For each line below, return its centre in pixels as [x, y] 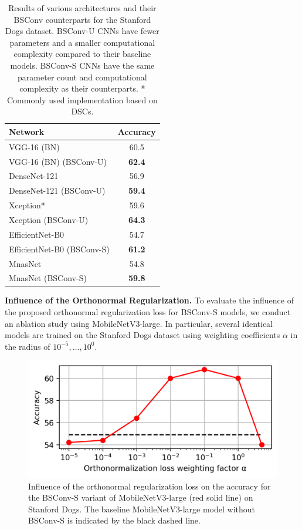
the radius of [28, 346]
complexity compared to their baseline [82, 54]
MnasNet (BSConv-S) [48, 278]
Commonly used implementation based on [82, 99]
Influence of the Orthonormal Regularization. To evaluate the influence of [149, 300]
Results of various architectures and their [82, 8]
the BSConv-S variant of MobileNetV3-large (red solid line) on [141, 497]
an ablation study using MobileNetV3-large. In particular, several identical [139, 323]
